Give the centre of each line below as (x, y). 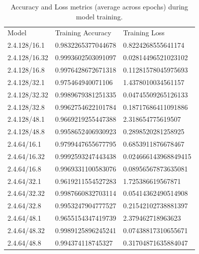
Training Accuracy (83, 33)
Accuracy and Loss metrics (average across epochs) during (99, 6)
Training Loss (144, 33)
